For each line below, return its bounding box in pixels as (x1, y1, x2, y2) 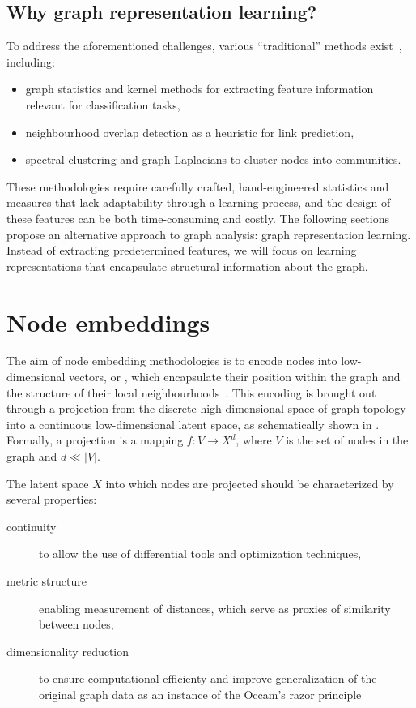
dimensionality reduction (6, 642, 129, 659)
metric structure (6, 572, 87, 589)
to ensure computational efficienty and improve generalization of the (39, 670, 377, 687)
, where (236, 431, 272, 448)
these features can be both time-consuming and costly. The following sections (6, 209, 389, 226)
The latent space (6, 474, 89, 491)
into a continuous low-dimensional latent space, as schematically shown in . (6, 415, 380, 432)
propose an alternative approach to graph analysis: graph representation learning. (6, 225, 411, 242)
